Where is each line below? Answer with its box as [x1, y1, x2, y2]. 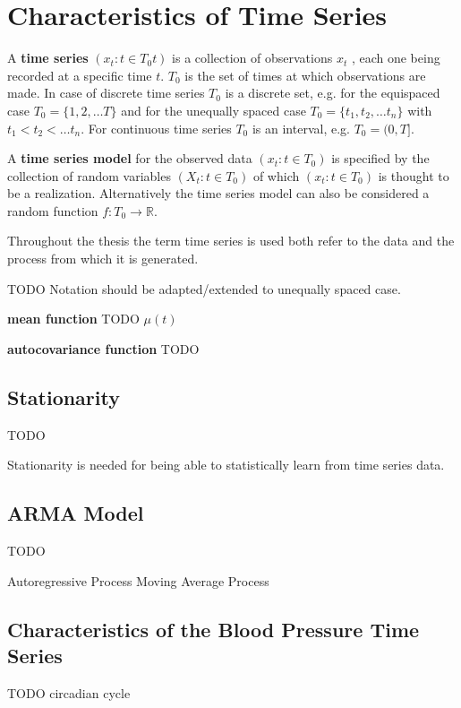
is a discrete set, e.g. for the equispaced [225, 83, 440, 102]
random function [7, 201, 98, 220]
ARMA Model [7, 499, 144, 527]
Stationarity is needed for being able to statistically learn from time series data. [7, 455, 445, 474]
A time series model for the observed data [7, 149, 252, 168]
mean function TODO [7, 309, 140, 328]
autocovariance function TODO [7, 339, 200, 358]
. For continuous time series [81, 118, 232, 137]
